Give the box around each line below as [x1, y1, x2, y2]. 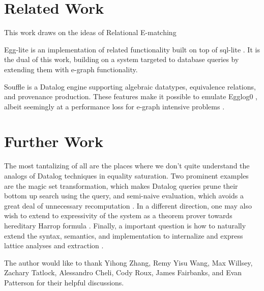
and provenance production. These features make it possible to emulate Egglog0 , [4, 91, 258, 102]
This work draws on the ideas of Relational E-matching [4, 27, 177, 38]
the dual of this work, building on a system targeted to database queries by [4, 54, 239, 65]
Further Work [4, 131, 103, 152]
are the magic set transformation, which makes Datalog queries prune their [4, 180, 238, 191]
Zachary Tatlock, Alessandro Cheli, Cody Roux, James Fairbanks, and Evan [4, 267, 242, 278]
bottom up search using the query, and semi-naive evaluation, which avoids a [4, 190, 244, 201]
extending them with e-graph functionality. [4, 64, 138, 74]
